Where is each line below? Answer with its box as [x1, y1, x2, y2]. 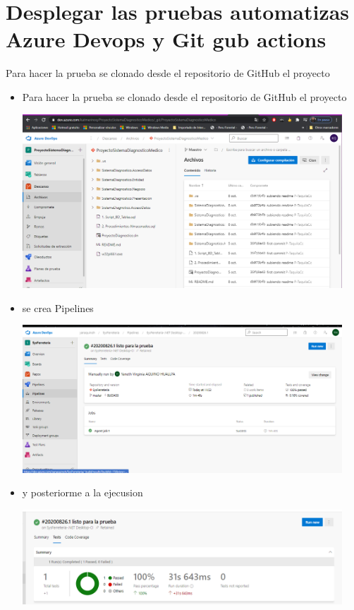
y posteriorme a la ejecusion [22, 485, 143, 500]
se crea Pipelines [22, 300, 94, 315]
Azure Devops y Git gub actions [6, 25, 326, 54]
